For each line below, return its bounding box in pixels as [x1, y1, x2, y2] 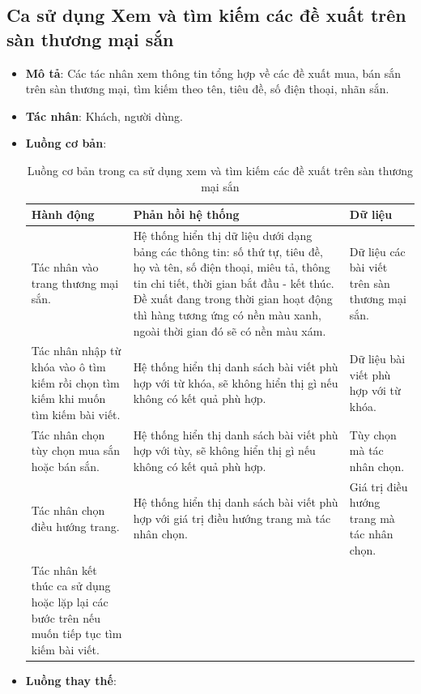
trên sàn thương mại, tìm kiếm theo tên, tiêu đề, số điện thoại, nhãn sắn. [25, 80, 389, 97]
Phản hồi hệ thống [133, 206, 240, 223]
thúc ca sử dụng [31, 577, 111, 594]
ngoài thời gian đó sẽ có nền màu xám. [133, 322, 326, 339]
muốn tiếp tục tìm [31, 625, 122, 642]
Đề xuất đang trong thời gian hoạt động [133, 290, 333, 307]
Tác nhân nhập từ [31, 342, 121, 359]
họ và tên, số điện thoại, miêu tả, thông [133, 259, 330, 276]
